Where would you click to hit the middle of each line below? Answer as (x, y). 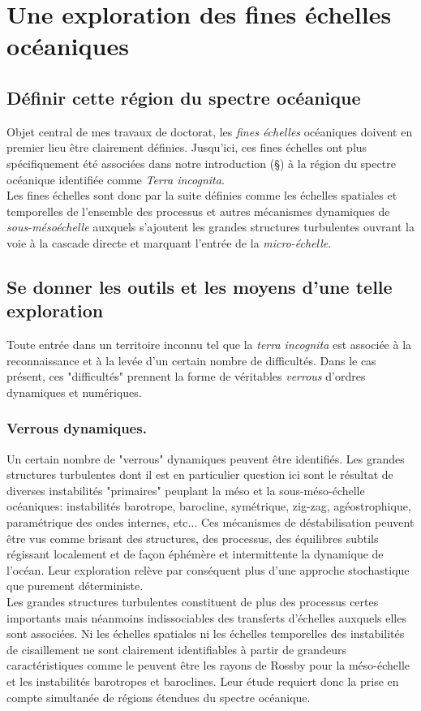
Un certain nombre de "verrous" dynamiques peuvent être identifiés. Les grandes (206, 458)
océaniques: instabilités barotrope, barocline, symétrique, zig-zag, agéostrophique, (209, 506)
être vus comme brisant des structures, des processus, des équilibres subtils (193, 538)
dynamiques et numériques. (74, 392)
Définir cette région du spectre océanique (184, 97)
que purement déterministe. (75, 586)
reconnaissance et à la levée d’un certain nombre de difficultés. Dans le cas (191, 360)
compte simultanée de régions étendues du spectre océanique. (159, 697)
